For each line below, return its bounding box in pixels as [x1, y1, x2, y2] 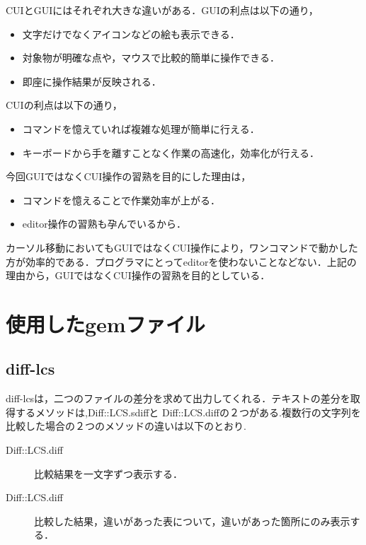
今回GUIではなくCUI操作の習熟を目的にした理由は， [6, 169, 251, 184]
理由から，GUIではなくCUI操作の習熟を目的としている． [6, 268, 270, 283]
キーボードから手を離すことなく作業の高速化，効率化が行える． [22, 145, 319, 160]
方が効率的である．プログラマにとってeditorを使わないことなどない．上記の [6, 254, 357, 269]
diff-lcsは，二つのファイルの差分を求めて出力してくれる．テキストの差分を [6, 391, 350, 406]
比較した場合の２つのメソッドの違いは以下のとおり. [6, 418, 246, 433]
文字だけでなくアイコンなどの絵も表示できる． [22, 26, 240, 41]
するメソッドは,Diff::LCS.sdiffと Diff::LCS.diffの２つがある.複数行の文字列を [15, 404, 361, 419]
